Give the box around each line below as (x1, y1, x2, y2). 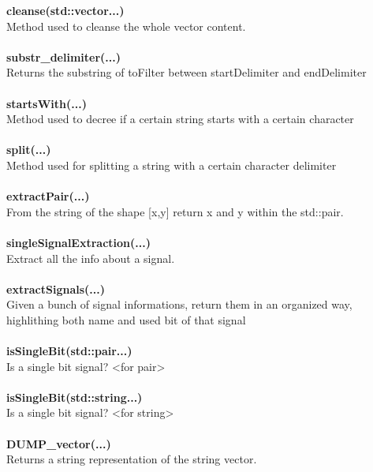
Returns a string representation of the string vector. (6, 451, 257, 467)
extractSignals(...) (6, 280, 105, 297)
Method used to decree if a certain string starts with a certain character (6, 111, 354, 127)
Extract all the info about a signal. (6, 249, 175, 266)
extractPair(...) (6, 188, 90, 204)
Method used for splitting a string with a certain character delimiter (6, 156, 337, 173)
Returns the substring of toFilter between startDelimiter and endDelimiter (6, 64, 367, 81)
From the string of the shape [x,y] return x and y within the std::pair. (6, 203, 344, 219)
